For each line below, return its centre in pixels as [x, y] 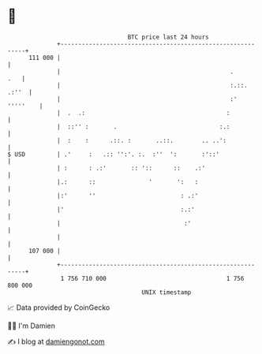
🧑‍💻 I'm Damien [32, 326]
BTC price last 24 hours [168, 37]
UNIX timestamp [167, 292]
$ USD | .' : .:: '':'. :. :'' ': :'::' [114, 154]
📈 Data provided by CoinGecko [59, 307]
